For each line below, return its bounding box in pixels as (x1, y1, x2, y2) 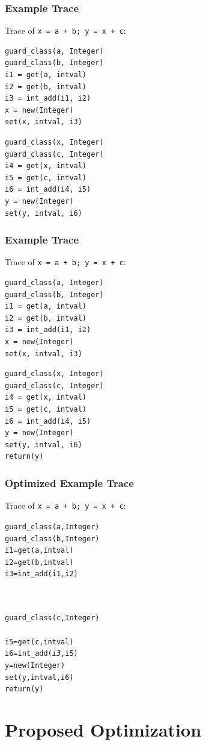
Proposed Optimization (5, 717, 202, 742)
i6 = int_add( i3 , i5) (5, 649, 78, 658)
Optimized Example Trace (5, 475, 134, 490)
